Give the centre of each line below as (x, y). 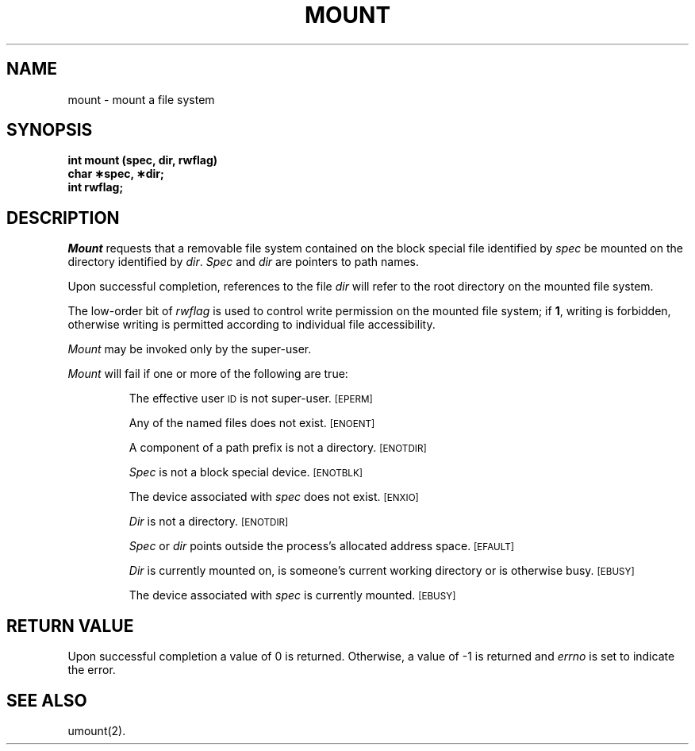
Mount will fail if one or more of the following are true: (208, 374)
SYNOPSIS (50, 130)
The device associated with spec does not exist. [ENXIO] (274, 497)
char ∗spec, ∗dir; (116, 174)
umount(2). (97, 730)
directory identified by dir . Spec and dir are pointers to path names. (244, 262)
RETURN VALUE (70, 626)
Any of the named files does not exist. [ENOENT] (252, 423)
